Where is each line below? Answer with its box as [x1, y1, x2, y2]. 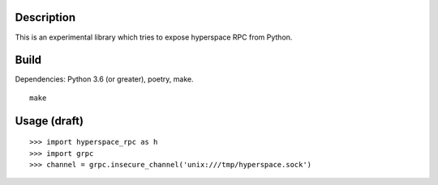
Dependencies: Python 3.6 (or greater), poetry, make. [15, 74, 194, 84]
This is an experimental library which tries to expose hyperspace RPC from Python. [15, 32, 293, 42]
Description [15, 11, 76, 24]
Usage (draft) [15, 114, 84, 128]
